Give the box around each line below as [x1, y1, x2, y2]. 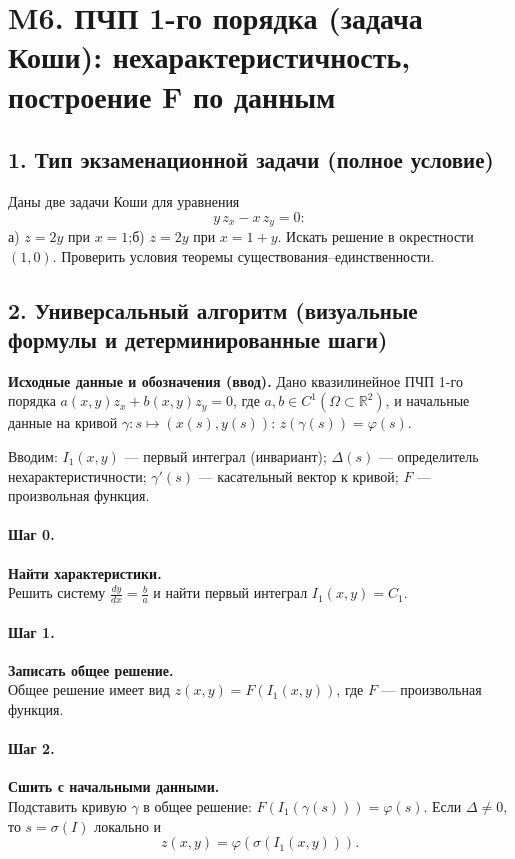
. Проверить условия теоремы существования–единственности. [52, 245, 435, 266]
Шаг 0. [8, 524, 55, 545]
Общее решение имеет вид [8, 679, 170, 700]
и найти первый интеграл [153, 582, 308, 603]
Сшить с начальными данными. [8, 776, 220, 797]
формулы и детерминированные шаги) [8, 323, 388, 354]
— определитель [378, 445, 479, 466]
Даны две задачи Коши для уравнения [8, 190, 240, 211]
